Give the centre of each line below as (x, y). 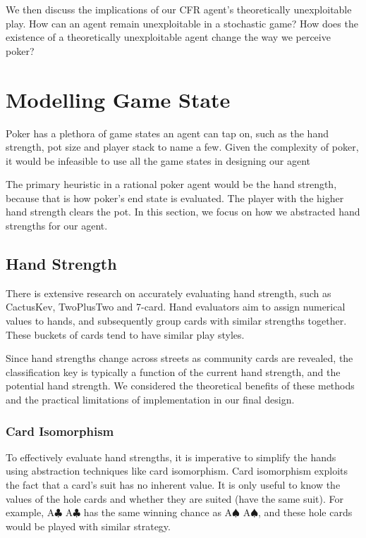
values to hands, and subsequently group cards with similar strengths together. (176, 321)
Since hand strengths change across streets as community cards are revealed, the (179, 358)
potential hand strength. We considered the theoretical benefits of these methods (180, 386)
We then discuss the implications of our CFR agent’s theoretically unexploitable (179, 9)
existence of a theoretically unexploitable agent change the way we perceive (168, 37)
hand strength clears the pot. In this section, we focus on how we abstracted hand (183, 212)
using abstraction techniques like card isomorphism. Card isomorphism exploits (177, 471)
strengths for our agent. (57, 226)
